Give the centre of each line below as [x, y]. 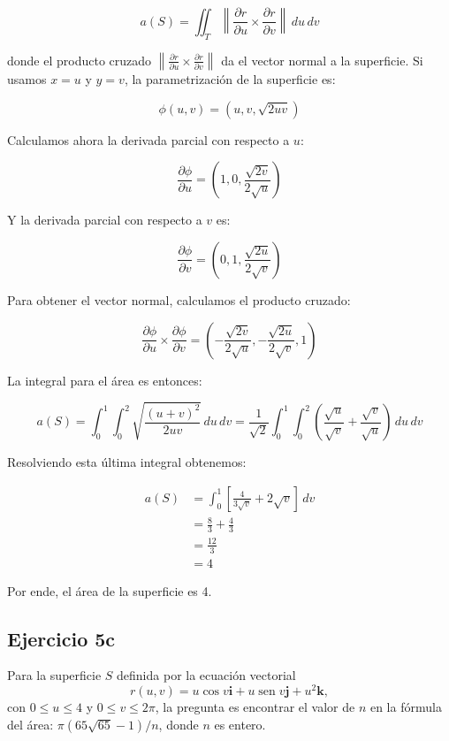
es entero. [240, 724]
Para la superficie [54, 675]
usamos [27, 79]
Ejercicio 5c [61, 638]
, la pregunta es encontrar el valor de [255, 707]
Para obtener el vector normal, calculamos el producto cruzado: [179, 299]
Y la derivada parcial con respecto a [105, 220]
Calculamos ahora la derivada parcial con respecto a [148, 139]
